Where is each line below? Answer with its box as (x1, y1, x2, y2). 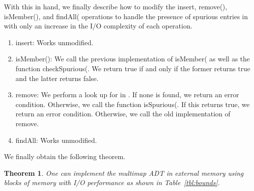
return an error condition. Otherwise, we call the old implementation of (15, 109, 230, 119)
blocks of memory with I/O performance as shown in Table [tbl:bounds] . (4, 177, 220, 188)
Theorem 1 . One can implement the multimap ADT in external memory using (4, 167, 244, 178)
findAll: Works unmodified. (15, 135, 97, 145)
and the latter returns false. (15, 73, 99, 83)
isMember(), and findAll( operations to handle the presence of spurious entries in (4, 11, 248, 21)
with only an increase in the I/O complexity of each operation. (4, 21, 193, 31)
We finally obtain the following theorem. (4, 151, 126, 162)
